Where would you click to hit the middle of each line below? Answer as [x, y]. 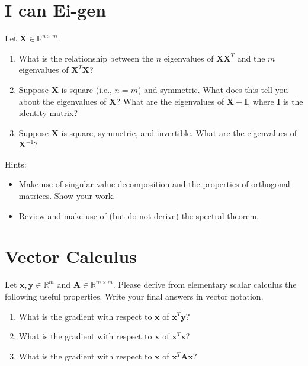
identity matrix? [48, 113]
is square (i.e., [86, 89]
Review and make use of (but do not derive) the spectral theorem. [139, 215]
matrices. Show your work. [67, 196]
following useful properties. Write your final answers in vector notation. [134, 296]
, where [261, 101]
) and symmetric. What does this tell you [213, 89]
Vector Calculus [71, 256]
